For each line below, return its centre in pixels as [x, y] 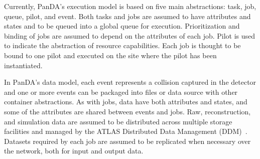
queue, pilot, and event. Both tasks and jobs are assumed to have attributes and [127, 16]
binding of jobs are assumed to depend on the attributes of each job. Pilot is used [130, 35]
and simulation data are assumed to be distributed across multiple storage [118, 121]
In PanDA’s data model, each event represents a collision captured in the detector [130, 82]
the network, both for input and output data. [74, 151]
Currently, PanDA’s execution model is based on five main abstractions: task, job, [130, 6]
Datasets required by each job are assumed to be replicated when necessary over [127, 141]
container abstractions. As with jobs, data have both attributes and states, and [126, 102]
